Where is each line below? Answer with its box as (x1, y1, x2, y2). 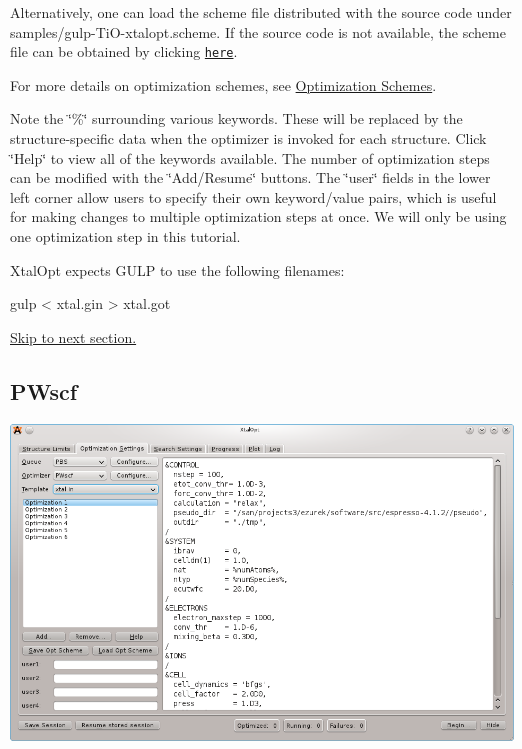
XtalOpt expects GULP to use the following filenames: (10, 259, 345, 280)
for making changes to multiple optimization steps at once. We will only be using (10, 206, 507, 227)
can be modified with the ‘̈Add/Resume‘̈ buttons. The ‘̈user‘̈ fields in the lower (10, 167, 491, 188)
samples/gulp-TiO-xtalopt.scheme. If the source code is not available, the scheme (10, 21, 506, 42)
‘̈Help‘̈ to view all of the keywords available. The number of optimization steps (10, 147, 490, 168)
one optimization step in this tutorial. (10, 226, 241, 246)
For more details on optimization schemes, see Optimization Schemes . (10, 74, 437, 95)
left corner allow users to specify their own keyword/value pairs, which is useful (10, 186, 497, 207)
